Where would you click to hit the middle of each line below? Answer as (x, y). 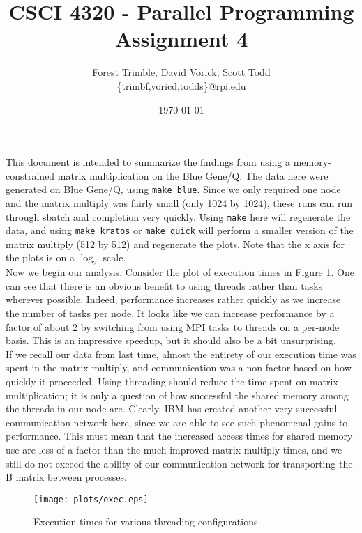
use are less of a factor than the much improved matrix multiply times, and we (174, 449)
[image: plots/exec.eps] (91, 499)
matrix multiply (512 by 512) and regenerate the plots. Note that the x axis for (175, 244)
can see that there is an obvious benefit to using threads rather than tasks (164, 285)
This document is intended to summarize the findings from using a (148, 162)
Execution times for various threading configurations (146, 522)
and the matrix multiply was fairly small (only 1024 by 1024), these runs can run (179, 202)
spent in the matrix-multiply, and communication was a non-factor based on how (179, 368)
